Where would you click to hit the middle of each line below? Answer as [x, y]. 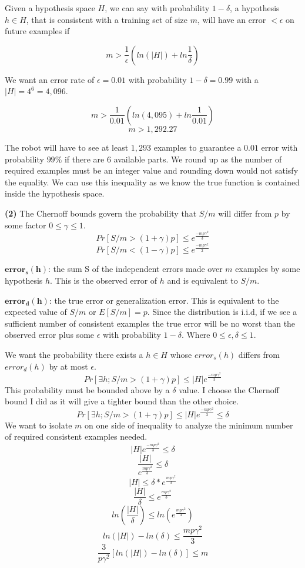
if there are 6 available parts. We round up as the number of [173, 159]
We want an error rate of [50, 79]
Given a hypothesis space [50, 8]
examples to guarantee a [197, 147]
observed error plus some [50, 335]
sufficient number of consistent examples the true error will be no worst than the [150, 323]
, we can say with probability [157, 8]
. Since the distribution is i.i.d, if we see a [222, 312]
